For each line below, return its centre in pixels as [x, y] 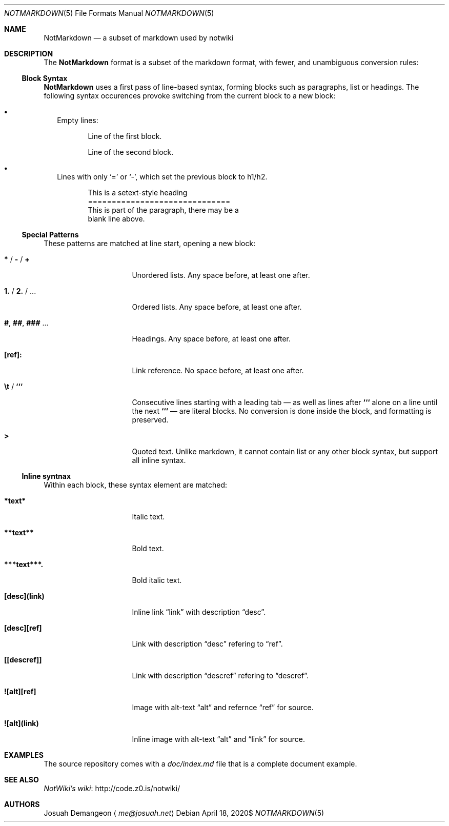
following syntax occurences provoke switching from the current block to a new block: [190, 96]
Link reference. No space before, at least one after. [218, 370]
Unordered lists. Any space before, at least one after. [221, 275]
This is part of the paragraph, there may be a [163, 210]
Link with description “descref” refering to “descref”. [220, 676]
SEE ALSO [22, 780]
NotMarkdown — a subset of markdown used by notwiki [139, 38]
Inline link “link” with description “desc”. [199, 612]
